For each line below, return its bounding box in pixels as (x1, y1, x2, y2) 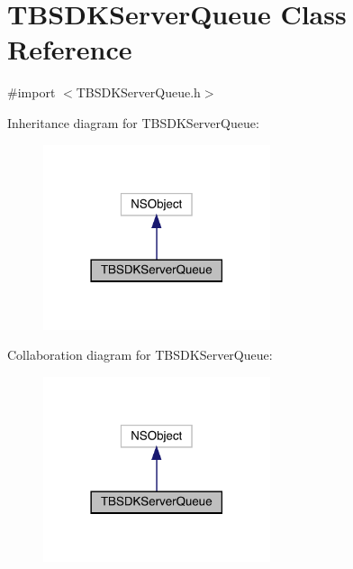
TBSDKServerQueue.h (76, 83, 201, 102)
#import (7, 83, 56, 102)
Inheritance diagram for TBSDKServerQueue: (7, 113, 259, 132)
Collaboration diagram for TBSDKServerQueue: (7, 345, 273, 364)
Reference (7, 31, 132, 68)
